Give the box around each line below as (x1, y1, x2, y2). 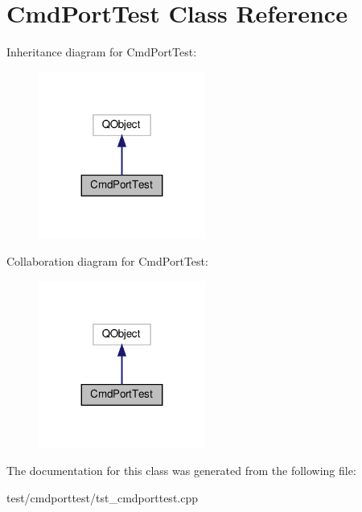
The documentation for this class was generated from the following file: (6, 462, 356, 479)
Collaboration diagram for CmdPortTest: (6, 253, 208, 270)
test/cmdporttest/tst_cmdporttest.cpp (6, 489, 198, 506)
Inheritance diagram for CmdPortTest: (6, 43, 197, 60)
